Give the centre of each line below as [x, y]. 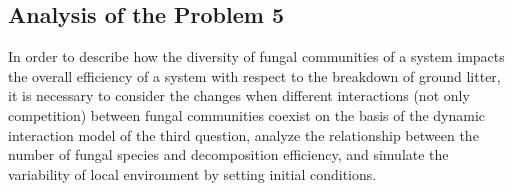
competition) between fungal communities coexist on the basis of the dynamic [247, 114]
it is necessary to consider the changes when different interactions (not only [239, 95]
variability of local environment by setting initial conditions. [192, 173]
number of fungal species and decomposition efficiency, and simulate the [228, 154]
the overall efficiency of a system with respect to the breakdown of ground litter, [254, 75]
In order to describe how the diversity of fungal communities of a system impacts [256, 56]
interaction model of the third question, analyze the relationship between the [243, 134]
